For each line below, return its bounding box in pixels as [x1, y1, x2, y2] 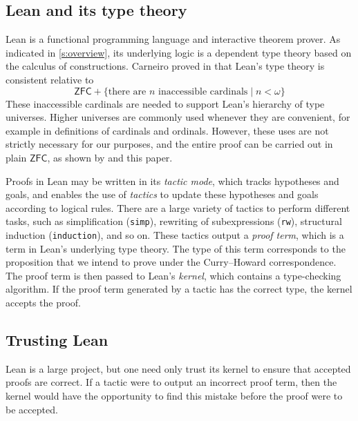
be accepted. [6, 402, 58, 416]
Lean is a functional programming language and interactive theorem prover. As [6, 32, 341, 46]
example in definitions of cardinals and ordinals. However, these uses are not [6, 123, 329, 137]
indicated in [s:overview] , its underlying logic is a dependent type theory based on [6, 45, 352, 59]
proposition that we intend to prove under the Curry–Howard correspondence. [6, 255, 337, 269]
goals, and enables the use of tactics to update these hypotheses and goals [6, 187, 319, 202]
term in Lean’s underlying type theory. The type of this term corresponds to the [6, 241, 346, 255]
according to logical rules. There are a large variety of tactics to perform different [6, 200, 350, 215]
